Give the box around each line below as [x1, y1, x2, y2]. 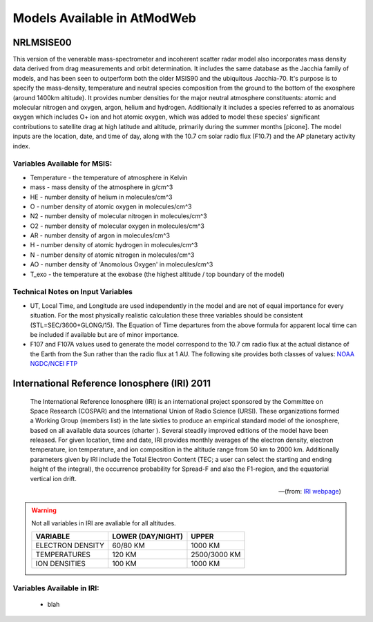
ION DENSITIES [35, 559, 86, 569]
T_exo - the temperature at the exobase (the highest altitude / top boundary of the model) [30, 270, 285, 278]
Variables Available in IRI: [12, 583, 99, 593]
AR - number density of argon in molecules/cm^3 [30, 231, 171, 240]
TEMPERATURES [35, 550, 91, 559]
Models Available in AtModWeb [12, 10, 197, 26]
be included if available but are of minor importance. [30, 330, 180, 338]
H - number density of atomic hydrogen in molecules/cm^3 [30, 241, 198, 249]
